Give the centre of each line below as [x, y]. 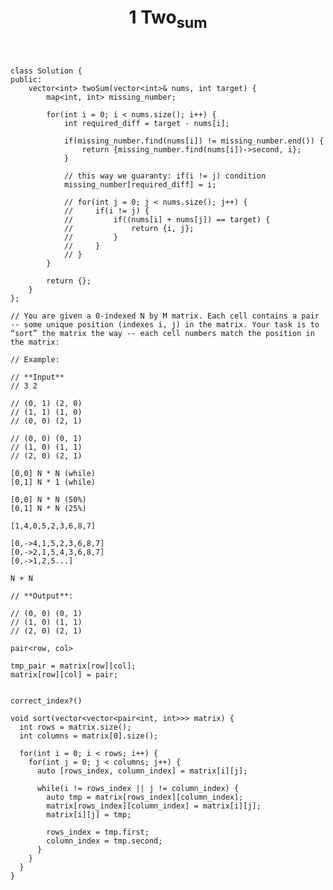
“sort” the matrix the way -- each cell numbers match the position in [162, 333]
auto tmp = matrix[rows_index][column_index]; [145, 797]
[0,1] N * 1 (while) [53, 482]
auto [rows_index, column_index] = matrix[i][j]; [142, 771]
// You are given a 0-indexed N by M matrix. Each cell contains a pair [165, 316]
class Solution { [46, 71]
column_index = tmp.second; [104, 841]
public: [26, 79]
